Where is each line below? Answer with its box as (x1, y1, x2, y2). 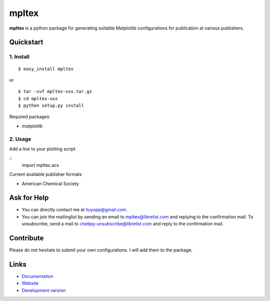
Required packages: (9, 114, 51, 120)
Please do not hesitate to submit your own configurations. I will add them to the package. (9, 247, 193, 253)
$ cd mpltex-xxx (18, 96, 58, 101)
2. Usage (9, 135, 31, 142)
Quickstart (9, 38, 43, 47)
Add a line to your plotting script (9, 146, 75, 152)
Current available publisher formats (9, 171, 82, 177)
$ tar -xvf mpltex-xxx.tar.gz (18, 89, 92, 95)
